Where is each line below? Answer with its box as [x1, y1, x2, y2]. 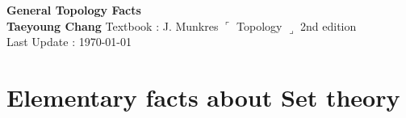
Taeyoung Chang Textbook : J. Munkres [6, 17, 219, 34]
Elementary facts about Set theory [6, 80, 400, 113]
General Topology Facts [6, 2, 141, 18]
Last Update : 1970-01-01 [6, 33, 132, 50]
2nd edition [300, 17, 357, 34]
